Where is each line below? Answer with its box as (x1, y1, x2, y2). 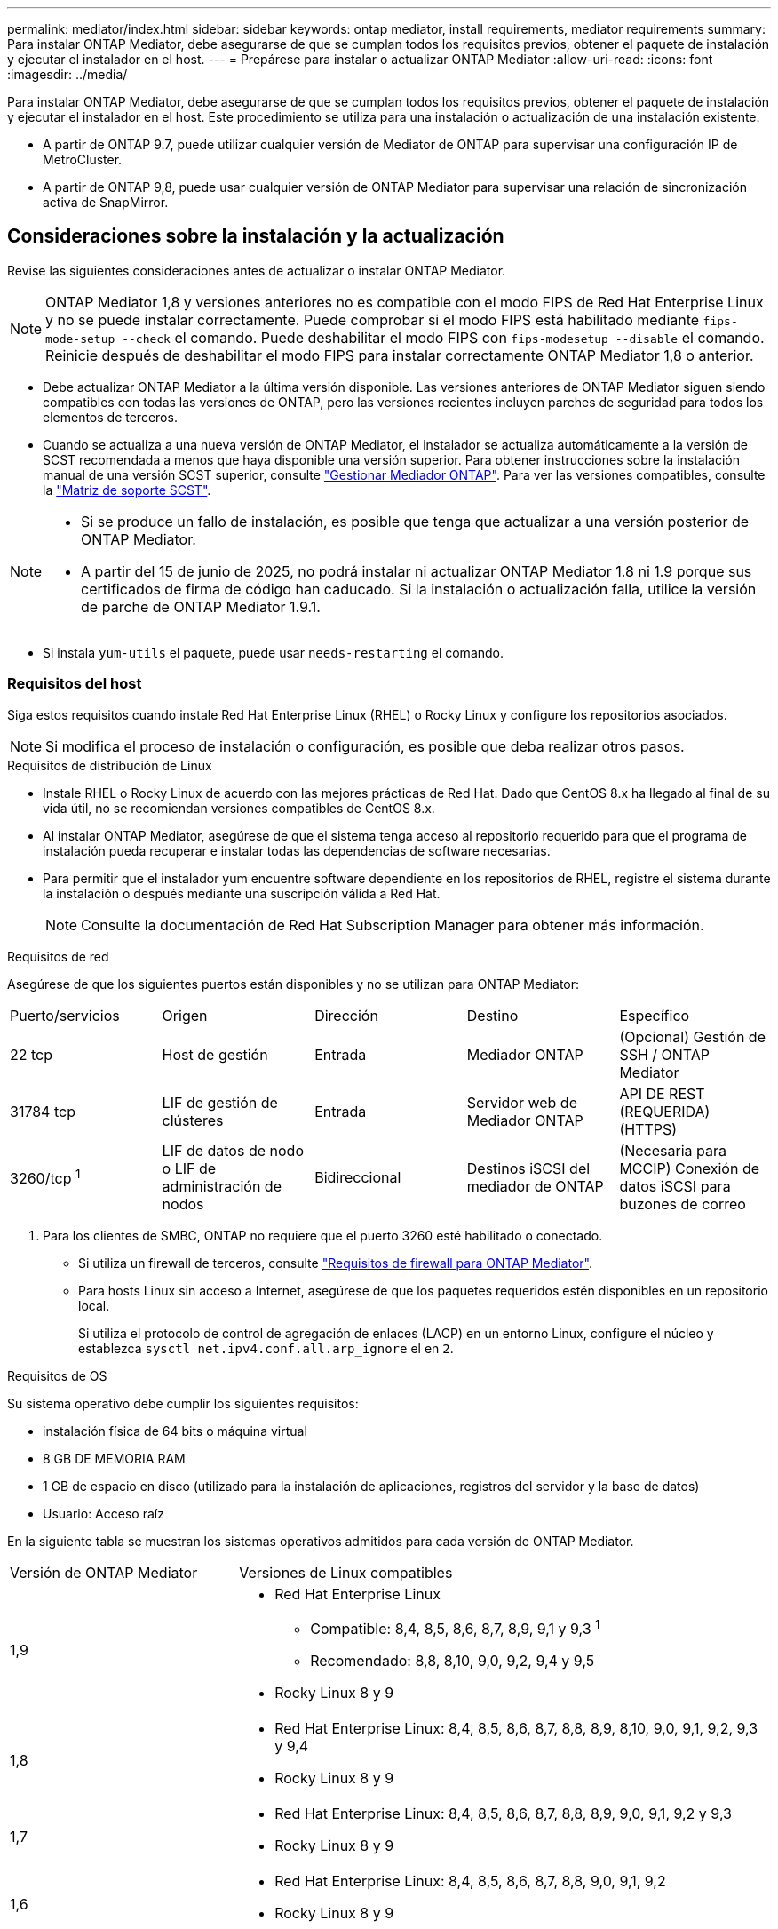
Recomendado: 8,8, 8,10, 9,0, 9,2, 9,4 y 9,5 (310, 1651, 595, 1670)
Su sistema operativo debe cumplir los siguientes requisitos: (7, 1395, 359, 1411)
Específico (619, 1006, 690, 1024)
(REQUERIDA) (619, 1102, 711, 1120)
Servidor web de (466, 1093, 577, 1112)
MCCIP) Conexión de (619, 1159, 760, 1177)
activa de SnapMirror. (43, 195, 169, 210)
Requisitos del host (7, 674, 142, 693)
